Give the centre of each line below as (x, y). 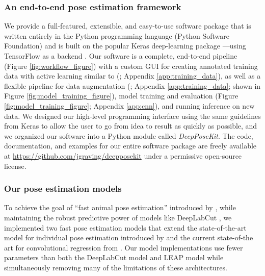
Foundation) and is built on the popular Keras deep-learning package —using (125, 46)
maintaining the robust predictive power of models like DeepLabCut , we (118, 217)
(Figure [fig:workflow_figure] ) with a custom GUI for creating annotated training (131, 66)
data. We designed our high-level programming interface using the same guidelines (132, 116)
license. (15, 166)
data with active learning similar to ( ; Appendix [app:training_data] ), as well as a (132, 76)
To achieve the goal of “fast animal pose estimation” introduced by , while (120, 207)
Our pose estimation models (63, 189)
